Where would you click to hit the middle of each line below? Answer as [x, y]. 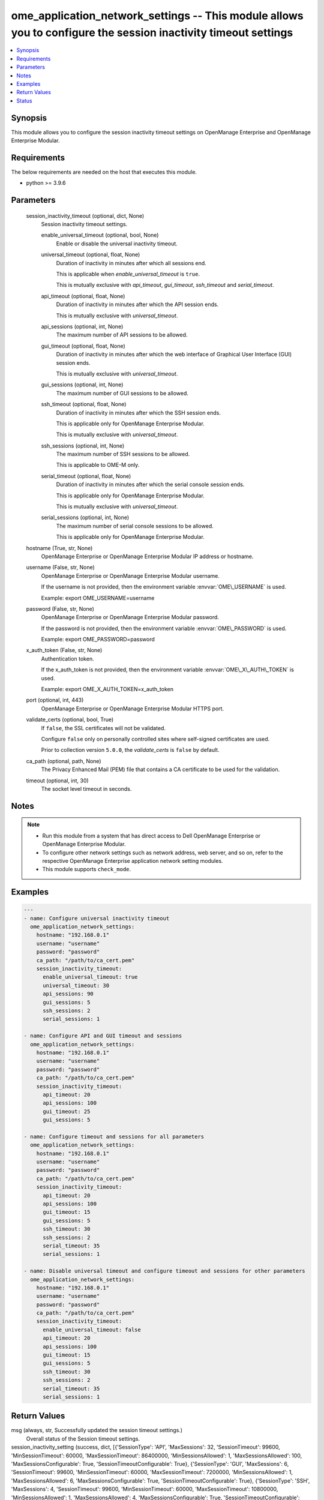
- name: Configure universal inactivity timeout [97, 918]
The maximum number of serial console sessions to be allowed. [135, 526]
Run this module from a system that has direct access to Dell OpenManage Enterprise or [151, 835]
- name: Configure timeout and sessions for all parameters [114, 1136]
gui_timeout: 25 [67, 1111]
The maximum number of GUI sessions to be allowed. [122, 393]
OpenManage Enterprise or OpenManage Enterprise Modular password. [130, 617]
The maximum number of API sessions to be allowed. [122, 335]
